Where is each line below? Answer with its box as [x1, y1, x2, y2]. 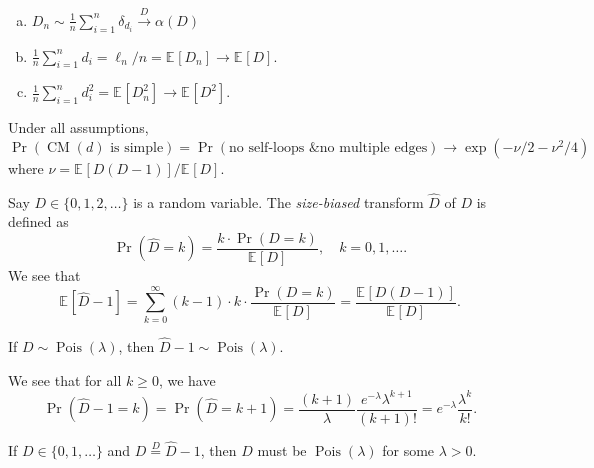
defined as [8, 211, 69, 232]
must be [257, 439, 307, 460]
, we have [158, 369, 216, 390]
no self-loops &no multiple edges [229, 140, 428, 155]
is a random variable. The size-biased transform [133, 191, 424, 212]
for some [382, 439, 435, 460]
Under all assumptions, [8, 117, 149, 138]
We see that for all [8, 369, 122, 390]
